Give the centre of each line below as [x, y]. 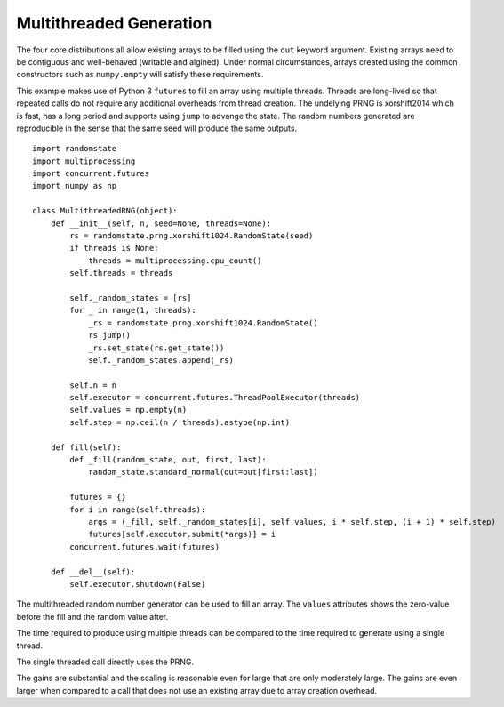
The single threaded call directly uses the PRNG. [105, 662]
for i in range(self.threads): [138, 510]
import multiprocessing [84, 161]
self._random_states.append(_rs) [161, 360]
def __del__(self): [93, 572]
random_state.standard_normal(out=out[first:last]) [204, 472]
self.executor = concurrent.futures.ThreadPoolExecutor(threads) [215, 398]
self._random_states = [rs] [131, 297]
